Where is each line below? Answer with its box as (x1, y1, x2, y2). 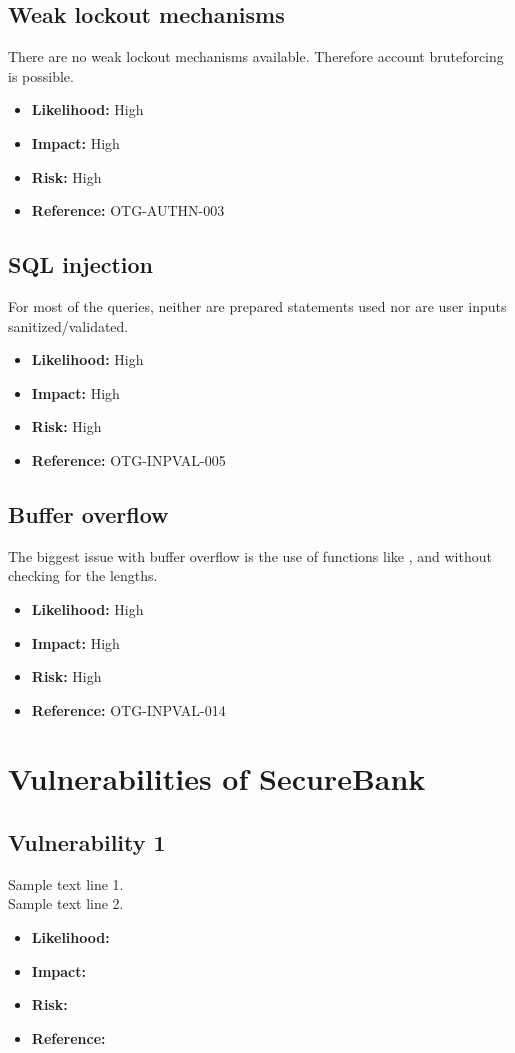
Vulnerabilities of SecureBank (8, 758, 426, 799)
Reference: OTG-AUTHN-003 (31, 200, 225, 221)
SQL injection (8, 249, 154, 280)
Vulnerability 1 (8, 827, 166, 858)
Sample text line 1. (8, 873, 124, 894)
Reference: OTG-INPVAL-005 (31, 449, 226, 470)
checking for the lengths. (8, 565, 158, 586)
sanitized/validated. (8, 315, 129, 336)
